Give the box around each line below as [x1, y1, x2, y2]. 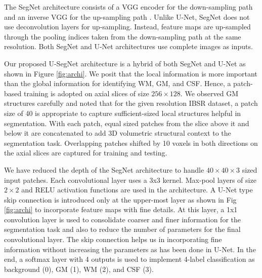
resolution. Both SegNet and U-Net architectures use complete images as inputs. [4, 41, 253, 52]
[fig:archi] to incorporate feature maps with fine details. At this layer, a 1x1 [4, 204, 238, 215]
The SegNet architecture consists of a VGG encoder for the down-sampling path [4, 2, 253, 12]
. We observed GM [180, 88, 239, 98]
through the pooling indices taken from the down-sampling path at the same [4, 31, 241, 42]
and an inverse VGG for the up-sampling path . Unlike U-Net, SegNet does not [4, 11, 250, 22]
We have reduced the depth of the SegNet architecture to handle [4, 164, 204, 175]
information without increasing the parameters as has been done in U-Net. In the [4, 244, 256, 254]
